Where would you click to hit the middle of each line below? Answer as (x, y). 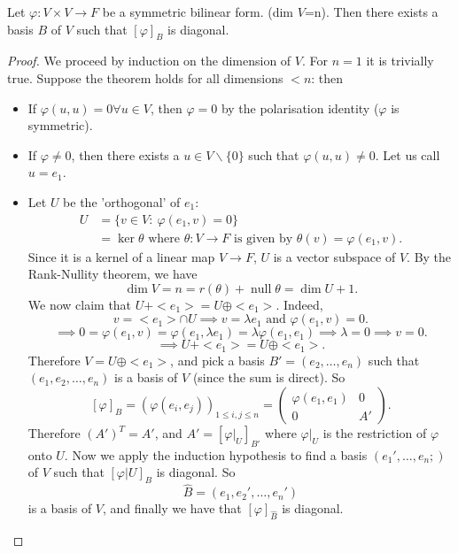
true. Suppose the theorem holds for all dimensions (145, 77)
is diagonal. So (196, 472)
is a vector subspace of (334, 256)
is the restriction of (375, 433)
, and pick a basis (217, 360)
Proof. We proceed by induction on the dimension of (149, 61)
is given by (264, 238)
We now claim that (80, 304)
